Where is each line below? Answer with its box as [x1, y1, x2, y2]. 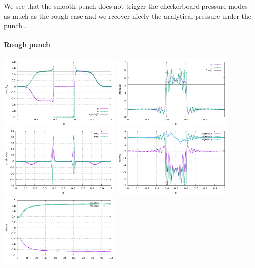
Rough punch [4, 39, 50, 50]
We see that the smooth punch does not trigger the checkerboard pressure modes [4, 1, 248, 11]
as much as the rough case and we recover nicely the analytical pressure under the [4, 10, 252, 21]
